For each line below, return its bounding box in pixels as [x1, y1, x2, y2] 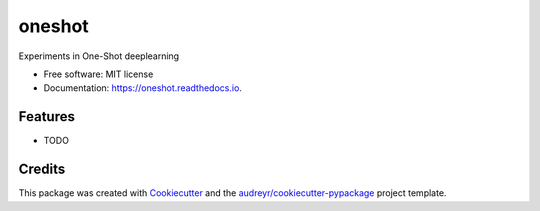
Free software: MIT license [43, 68, 154, 80]
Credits [18, 161, 66, 178]
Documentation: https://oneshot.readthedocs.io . [43, 82, 242, 94]
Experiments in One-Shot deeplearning [18, 50, 180, 62]
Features [18, 108, 75, 125]
